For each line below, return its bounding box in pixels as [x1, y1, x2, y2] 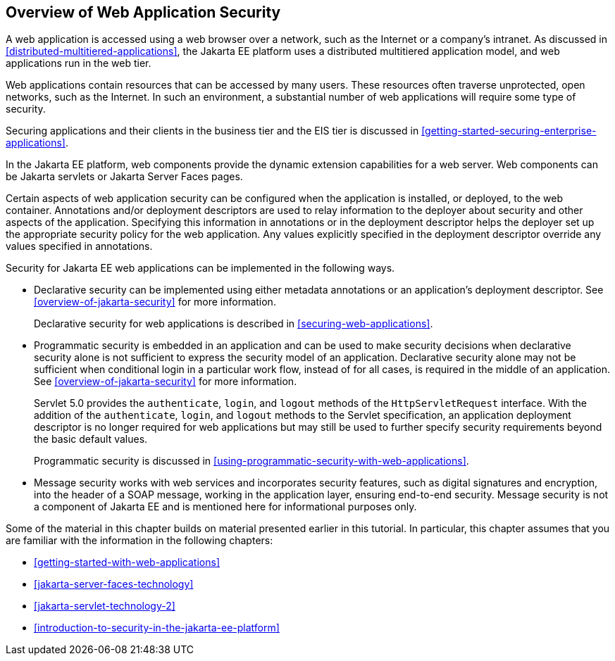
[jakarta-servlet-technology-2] [34, 600, 175, 612]
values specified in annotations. [6, 240, 153, 253]
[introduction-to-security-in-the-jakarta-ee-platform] [34, 622, 280, 634]
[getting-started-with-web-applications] [34, 556, 220, 569]
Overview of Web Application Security [6, 4, 281, 21]
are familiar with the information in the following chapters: [6, 534, 273, 547]
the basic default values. [34, 433, 148, 446]
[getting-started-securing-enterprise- [421, 125, 597, 137]
